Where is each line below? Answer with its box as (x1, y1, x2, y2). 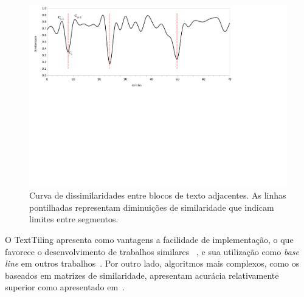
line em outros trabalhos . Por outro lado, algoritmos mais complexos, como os (5, 257, 300, 270)
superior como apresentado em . (5, 281, 125, 293)
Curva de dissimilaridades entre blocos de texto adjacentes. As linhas (29, 189, 286, 202)
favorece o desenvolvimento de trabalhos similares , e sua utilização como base (5, 245, 299, 258)
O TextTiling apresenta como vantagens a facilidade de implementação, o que (5, 233, 294, 246)
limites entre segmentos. (29, 213, 119, 225)
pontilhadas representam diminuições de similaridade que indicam (29, 200, 274, 213)
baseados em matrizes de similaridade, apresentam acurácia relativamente (5, 268, 279, 281)
